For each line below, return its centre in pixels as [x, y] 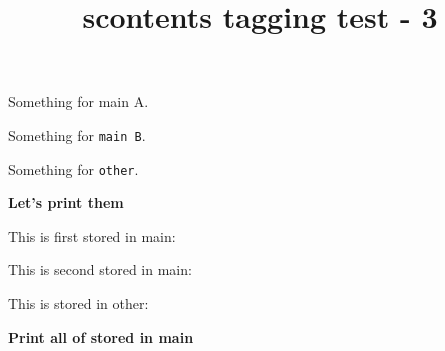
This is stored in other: [78, 303]
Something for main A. [78, 101]
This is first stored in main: [92, 235]
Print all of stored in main [101, 336]
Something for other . [73, 168]
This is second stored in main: [100, 269]
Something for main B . [77, 134]
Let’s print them [66, 202]
